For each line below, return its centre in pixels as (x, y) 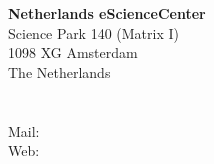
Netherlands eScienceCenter (107, 13)
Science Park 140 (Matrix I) (93, 32)
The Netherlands (59, 71)
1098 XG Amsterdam (73, 52)
